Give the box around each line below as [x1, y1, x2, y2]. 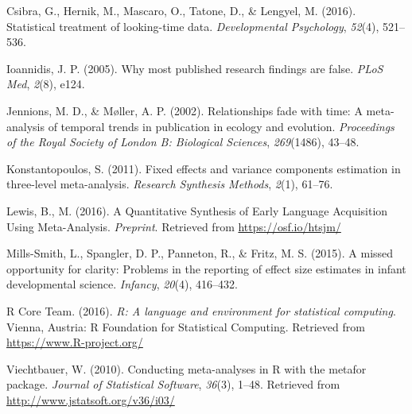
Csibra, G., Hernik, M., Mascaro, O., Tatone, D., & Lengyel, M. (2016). [6, 2, 356, 18]
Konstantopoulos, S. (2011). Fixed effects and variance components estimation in [6, 160, 401, 176]
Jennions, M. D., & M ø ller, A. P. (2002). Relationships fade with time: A [6, 102, 363, 118]
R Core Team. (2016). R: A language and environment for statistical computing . [6, 302, 396, 319]
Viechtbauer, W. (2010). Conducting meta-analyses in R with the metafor [6, 360, 367, 377]
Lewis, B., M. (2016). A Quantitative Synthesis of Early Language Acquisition [6, 202, 388, 219]
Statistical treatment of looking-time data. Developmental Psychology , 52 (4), [6, 17, 379, 34]
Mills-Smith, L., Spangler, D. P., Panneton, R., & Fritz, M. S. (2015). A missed [6, 245, 394, 261]
